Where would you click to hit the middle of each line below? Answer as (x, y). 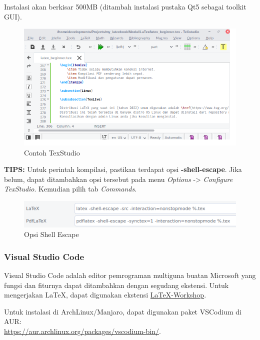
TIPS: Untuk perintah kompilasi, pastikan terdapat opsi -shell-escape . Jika (123, 169)
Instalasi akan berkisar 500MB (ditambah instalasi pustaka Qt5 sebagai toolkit (125, 6)
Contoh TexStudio (52, 152)
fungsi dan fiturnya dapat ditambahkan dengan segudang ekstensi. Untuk (116, 285)
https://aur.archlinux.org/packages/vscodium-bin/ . (82, 331)
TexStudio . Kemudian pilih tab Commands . (70, 189)
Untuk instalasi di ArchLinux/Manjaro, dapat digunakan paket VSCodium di (123, 311)
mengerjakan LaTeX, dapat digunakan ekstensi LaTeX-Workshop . (105, 295)
